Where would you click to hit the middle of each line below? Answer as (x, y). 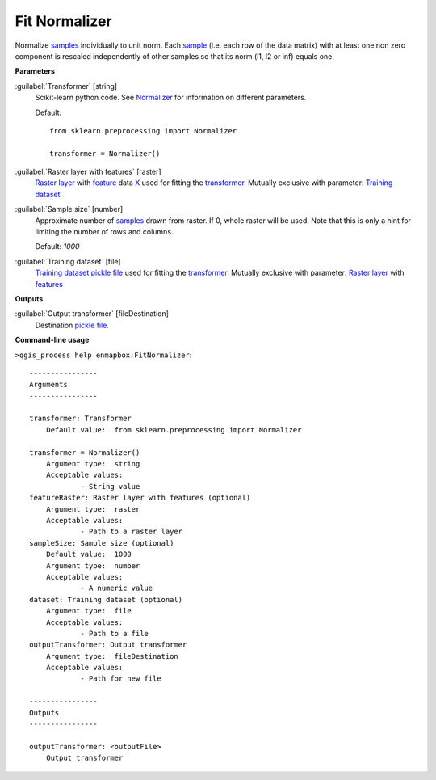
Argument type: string (93, 464)
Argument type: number (93, 565)
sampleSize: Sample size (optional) (102, 543)
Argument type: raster (93, 509)
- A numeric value (117, 588)
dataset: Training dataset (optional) (106, 599)
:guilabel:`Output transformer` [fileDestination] (92, 314)
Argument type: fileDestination (112, 656)
